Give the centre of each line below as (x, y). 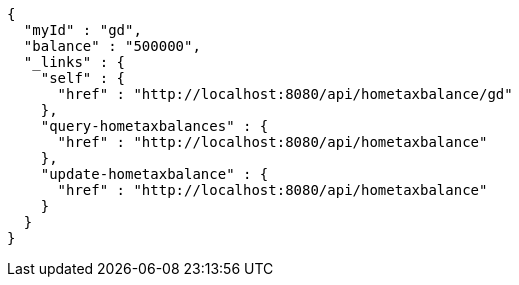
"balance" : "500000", (112, 46)
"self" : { (83, 78)
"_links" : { (74, 62)
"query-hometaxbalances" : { (154, 126)
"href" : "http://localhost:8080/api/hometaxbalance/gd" (285, 94)
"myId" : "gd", (82, 30)
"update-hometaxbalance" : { (154, 174)
